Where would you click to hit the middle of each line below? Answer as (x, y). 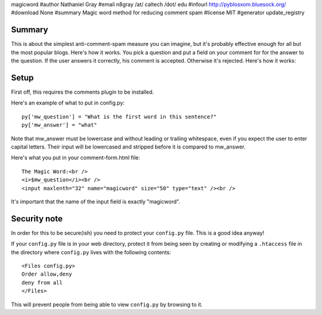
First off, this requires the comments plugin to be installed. (83, 92)
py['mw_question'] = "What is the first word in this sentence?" (119, 117)
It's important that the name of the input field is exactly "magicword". (96, 201)
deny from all (42, 282)
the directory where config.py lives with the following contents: (91, 252)
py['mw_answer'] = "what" (60, 125)
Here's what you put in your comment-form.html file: (75, 157)
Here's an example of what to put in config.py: (68, 103)
